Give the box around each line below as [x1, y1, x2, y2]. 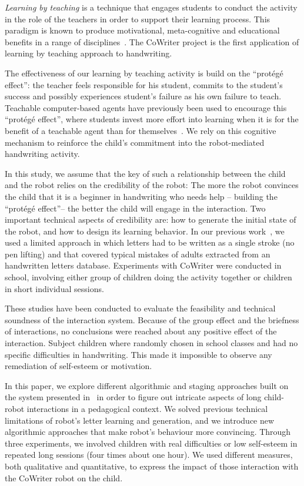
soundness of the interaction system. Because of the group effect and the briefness [5, 313, 299, 326]
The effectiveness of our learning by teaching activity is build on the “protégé [5, 66, 283, 79]
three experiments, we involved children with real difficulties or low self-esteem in [5, 437, 298, 449]
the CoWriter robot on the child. [5, 471, 123, 484]
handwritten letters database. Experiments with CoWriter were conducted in [5, 259, 282, 272]
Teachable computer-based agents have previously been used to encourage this [5, 101, 287, 113]
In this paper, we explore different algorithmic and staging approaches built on [5, 379, 289, 391]
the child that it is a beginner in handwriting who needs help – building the [5, 190, 278, 202]
